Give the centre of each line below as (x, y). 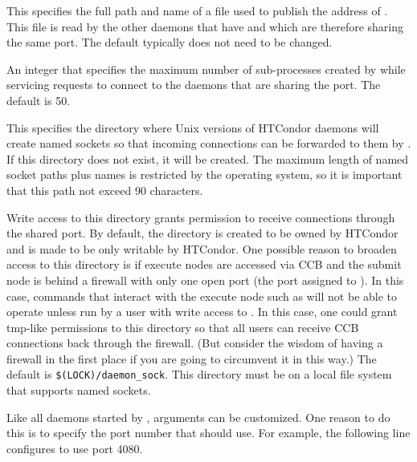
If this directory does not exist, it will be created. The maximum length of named (208, 158)
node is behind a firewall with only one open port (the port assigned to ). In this (205, 280)
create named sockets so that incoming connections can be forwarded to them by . (209, 143)
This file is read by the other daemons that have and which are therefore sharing (205, 26)
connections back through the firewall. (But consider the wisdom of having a (195, 343)
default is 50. (39, 100)
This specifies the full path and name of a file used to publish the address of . (197, 10)
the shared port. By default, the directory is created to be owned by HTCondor (202, 233)
